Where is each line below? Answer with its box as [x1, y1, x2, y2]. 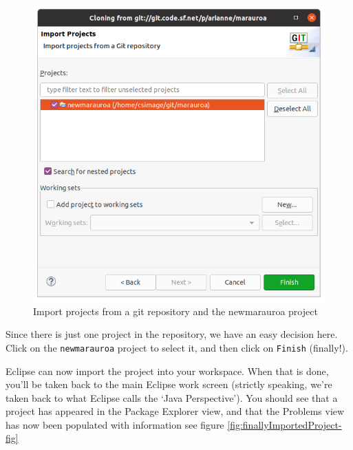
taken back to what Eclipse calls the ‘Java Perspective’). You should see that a [6, 390, 338, 405]
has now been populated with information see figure [6, 417, 224, 431]
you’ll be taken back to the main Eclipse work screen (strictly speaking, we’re [6, 377, 332, 392]
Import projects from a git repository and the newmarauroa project [33, 303, 318, 318]
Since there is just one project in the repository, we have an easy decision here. [6, 327, 338, 341]
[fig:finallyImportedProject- [227, 417, 342, 431]
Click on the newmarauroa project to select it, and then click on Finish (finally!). [6, 340, 348, 354]
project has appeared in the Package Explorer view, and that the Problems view [6, 404, 345, 418]
